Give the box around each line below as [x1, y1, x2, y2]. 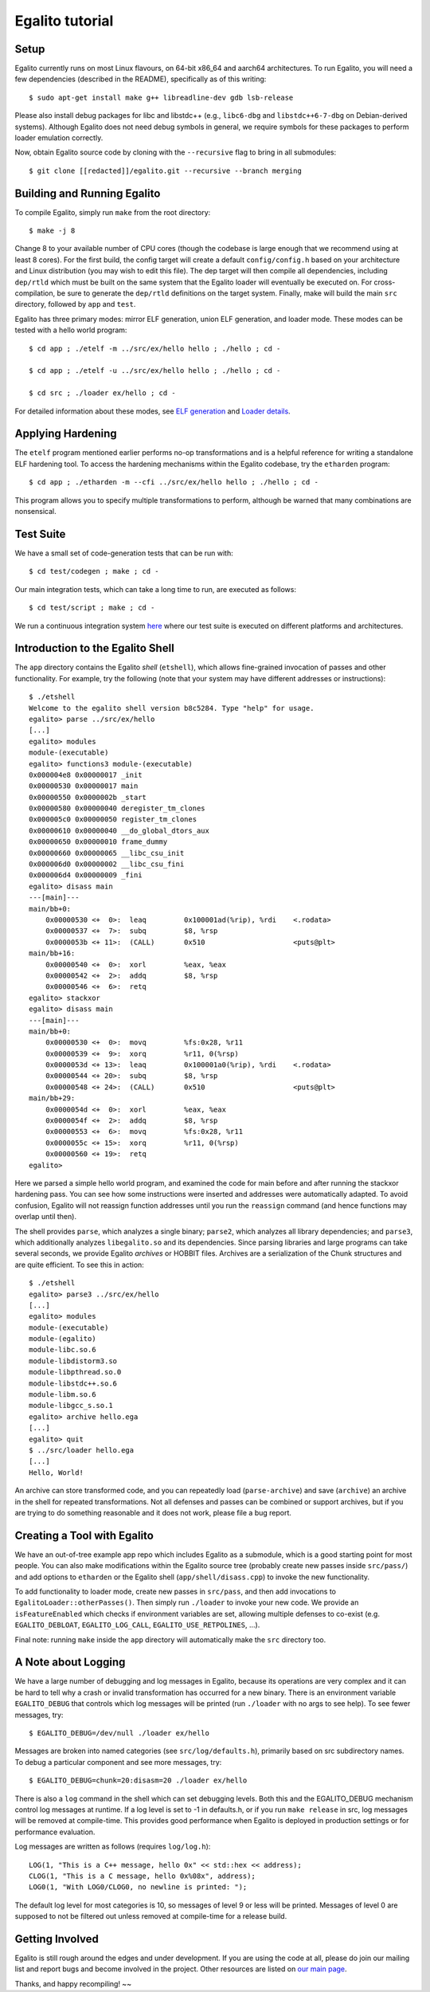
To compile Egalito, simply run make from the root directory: [14, 207, 211, 217]
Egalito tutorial [14, 12, 114, 29]
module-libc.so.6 [29, 1345, 96, 1355]
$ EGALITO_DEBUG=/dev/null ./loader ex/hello [29, 1729, 210, 1738]
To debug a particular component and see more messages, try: [14, 1757, 222, 1767]
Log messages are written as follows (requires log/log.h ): [14, 1841, 211, 1852]
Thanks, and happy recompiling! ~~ [14, 1978, 131, 1988]
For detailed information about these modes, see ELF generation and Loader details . [14, 406, 291, 416]
